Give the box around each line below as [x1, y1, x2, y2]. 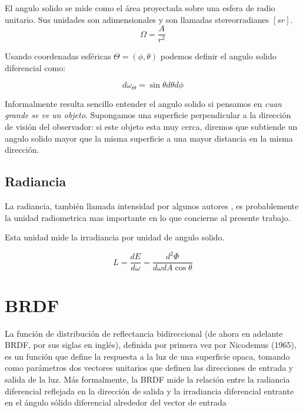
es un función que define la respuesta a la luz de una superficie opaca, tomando [5, 350, 290, 362]
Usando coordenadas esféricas [5, 50, 111, 62]
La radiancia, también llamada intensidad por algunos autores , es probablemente [5, 200, 299, 212]
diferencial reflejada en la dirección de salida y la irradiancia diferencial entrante [5, 384, 294, 397]
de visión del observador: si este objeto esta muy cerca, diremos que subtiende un [5, 120, 298, 133]
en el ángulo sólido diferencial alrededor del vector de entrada [5, 396, 227, 408]
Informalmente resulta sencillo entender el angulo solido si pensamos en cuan [5, 97, 282, 109]
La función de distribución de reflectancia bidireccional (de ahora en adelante [5, 327, 283, 339]
